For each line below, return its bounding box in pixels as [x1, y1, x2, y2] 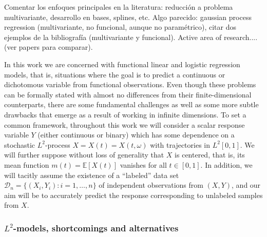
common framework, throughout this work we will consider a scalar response [4, 119, 245, 130]
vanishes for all [120, 159, 167, 170]
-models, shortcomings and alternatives [13, 221, 179, 234]
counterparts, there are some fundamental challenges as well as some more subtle [4, 99, 259, 110]
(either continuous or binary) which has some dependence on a [37, 129, 235, 140]
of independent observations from [99, 180, 203, 190]
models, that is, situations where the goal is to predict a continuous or [4, 69, 225, 80]
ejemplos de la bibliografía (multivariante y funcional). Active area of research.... [4, 31, 258, 42]
